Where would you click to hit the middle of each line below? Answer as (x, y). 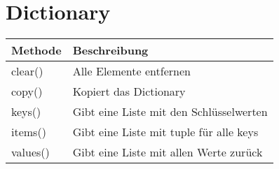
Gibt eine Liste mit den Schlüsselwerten (170, 112)
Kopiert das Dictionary (129, 91)
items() (29, 132)
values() (30, 152)
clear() (27, 71)
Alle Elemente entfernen (131, 71)
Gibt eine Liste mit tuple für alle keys (165, 132)
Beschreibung (110, 50)
